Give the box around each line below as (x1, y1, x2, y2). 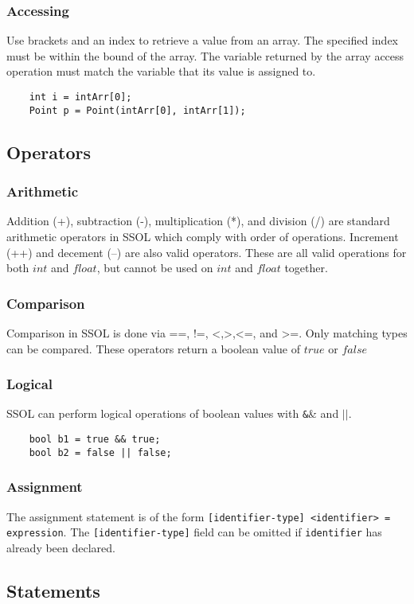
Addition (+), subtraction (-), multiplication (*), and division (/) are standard (6, 212, 390, 229)
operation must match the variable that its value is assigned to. (6, 63, 316, 80)
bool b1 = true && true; (29, 433, 161, 445)
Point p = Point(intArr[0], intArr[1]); (29, 104, 246, 116)
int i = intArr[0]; (29, 92, 132, 103)
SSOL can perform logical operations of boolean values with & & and (6, 405, 339, 422)
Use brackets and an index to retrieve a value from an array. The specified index (6, 32, 398, 49)
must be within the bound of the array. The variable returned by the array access (6, 47, 404, 64)
